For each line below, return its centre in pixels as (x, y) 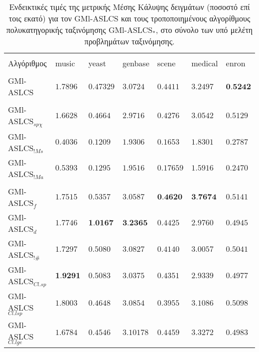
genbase (136, 63)
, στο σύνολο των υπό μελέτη (204, 30)
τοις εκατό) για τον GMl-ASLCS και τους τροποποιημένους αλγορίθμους (129, 18)
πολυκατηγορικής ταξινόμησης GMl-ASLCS (79, 30)
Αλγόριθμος (27, 63)
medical (205, 63)
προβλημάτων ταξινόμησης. (129, 41)
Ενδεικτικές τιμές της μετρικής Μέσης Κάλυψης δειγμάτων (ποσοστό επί (129, 7)
